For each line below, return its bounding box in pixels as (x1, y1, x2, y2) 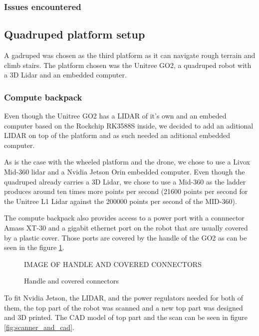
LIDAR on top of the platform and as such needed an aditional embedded (4, 130, 231, 140)
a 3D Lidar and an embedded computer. (4, 69, 127, 80)
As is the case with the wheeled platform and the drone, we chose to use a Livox (4, 156, 250, 167)
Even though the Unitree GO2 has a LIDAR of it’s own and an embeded (4, 110, 227, 121)
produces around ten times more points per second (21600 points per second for (4, 186, 248, 196)
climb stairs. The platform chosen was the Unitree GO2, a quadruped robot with (4, 59, 252, 70)
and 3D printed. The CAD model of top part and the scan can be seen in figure (4, 312, 248, 322)
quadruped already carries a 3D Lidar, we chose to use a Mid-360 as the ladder (4, 176, 246, 186)
